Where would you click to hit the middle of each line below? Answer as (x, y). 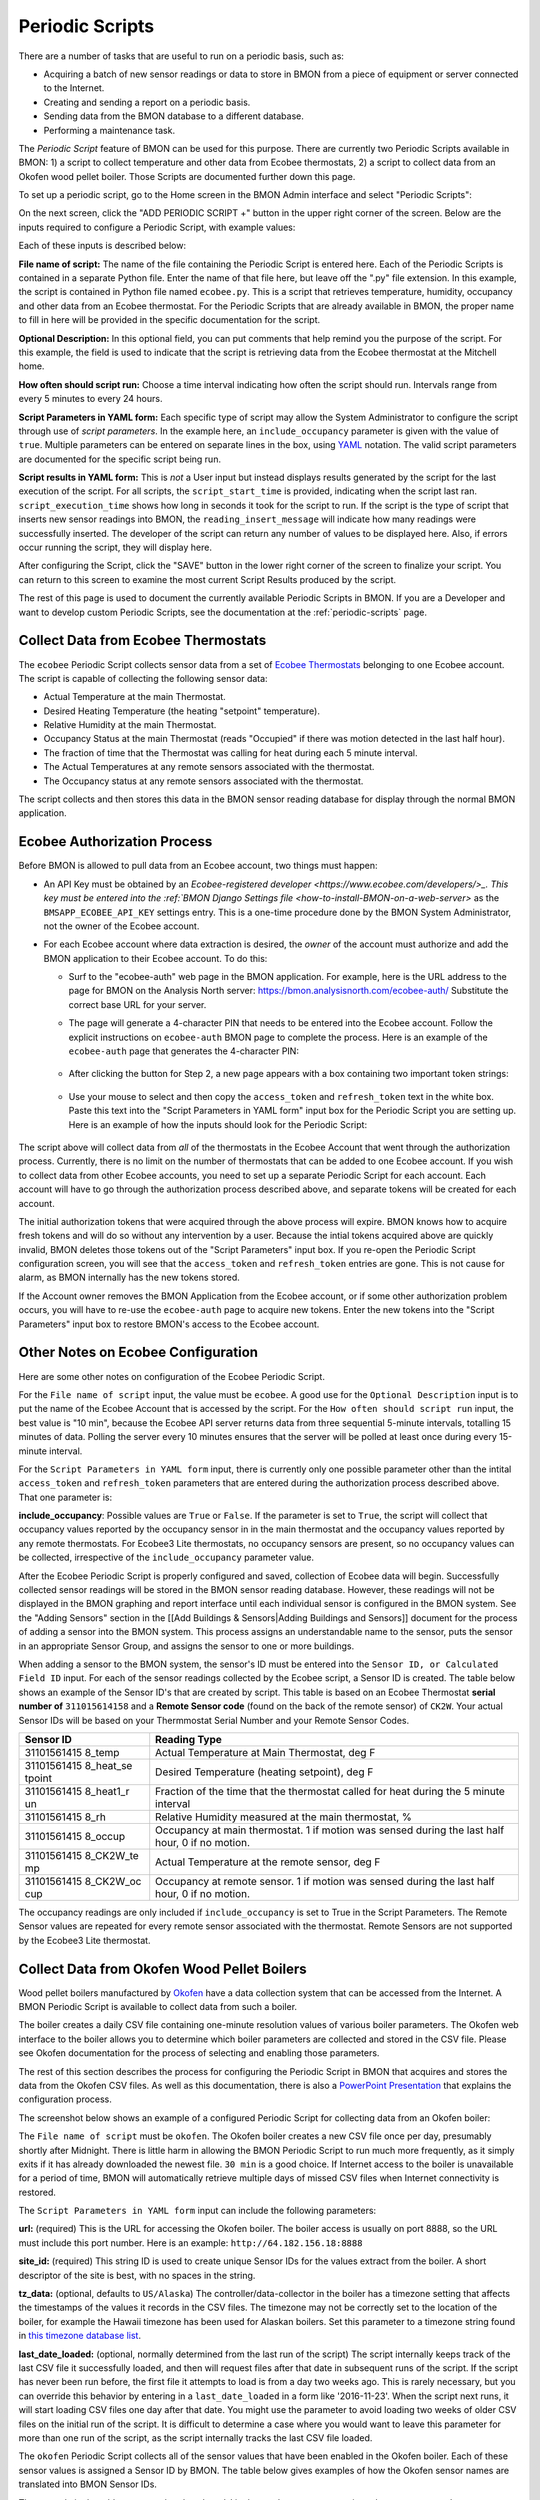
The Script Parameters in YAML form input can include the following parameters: (197, 2211)
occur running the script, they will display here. (115, 547)
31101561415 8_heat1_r (77, 1791)
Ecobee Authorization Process (115, 841)
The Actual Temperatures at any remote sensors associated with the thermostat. (209, 767)
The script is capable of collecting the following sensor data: (143, 678)
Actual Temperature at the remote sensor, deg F (268, 1862)
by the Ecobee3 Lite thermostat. (84, 1940)
